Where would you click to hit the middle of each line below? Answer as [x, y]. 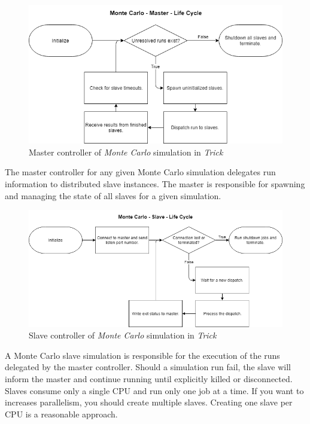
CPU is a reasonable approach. [61, 414]
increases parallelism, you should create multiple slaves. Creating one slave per [149, 402]
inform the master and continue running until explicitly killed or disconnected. [149, 379]
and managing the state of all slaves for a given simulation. [113, 195]
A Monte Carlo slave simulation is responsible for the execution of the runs [142, 355]
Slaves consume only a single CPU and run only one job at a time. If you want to [154, 390]
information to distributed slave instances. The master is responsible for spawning [155, 183]
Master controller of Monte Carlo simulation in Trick [126, 152]
